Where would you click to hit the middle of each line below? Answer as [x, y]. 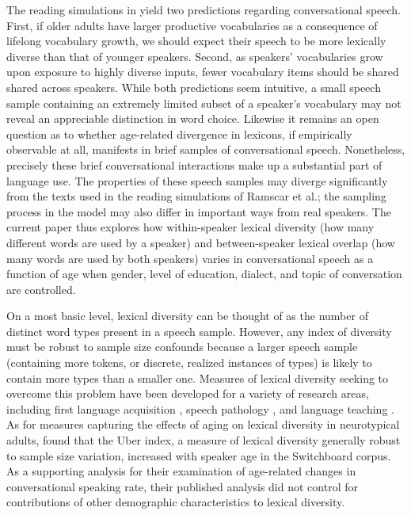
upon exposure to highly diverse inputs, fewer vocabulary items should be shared [203, 72]
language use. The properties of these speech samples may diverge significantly [197, 180]
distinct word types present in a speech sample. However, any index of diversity [199, 331]
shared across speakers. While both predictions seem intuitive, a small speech [194, 87]
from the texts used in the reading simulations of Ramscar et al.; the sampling [196, 196]
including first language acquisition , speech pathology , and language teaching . [200, 408]
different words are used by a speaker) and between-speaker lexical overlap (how [201, 242]
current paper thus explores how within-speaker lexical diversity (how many [190, 227]
